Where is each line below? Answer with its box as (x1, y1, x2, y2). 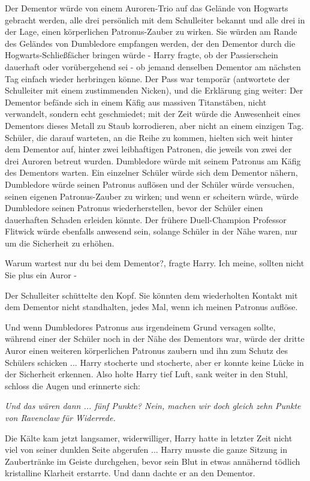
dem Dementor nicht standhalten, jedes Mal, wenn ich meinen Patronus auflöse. (5, 300, 298, 313)
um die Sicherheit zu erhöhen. (5, 236, 115, 249)
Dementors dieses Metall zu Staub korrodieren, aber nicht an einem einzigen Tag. (5, 119, 304, 131)
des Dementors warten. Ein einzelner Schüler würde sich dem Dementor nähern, (5, 166, 298, 179)
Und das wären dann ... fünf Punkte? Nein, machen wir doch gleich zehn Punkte (5, 399, 301, 412)
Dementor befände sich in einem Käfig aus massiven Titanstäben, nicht (5, 95, 267, 108)
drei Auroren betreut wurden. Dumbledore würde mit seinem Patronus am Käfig (5, 154, 301, 167)
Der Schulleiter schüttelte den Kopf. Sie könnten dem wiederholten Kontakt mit (5, 288, 298, 301)
